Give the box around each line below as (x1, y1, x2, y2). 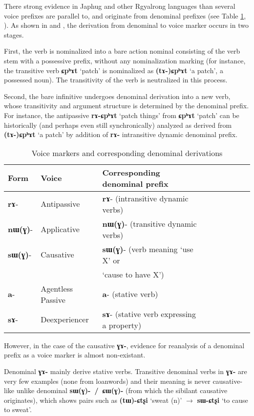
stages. (4, 29, 24, 40)
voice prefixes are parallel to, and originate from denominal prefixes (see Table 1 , (4, 10, 246, 20)
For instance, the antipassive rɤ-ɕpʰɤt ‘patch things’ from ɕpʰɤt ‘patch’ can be (4, 110, 239, 120)
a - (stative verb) (102, 288, 158, 300)
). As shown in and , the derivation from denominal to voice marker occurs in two (4, 20, 249, 30)
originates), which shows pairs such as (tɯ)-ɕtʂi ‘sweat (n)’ (4, 395, 182, 405)
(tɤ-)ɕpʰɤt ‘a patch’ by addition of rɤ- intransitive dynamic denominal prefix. (4, 129, 238, 139)
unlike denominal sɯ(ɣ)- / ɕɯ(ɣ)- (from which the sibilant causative (16, 385, 228, 396)
